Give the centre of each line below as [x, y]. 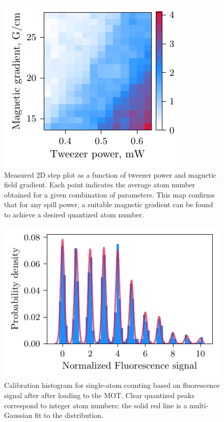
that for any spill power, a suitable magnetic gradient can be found [109, 204]
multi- [199, 405]
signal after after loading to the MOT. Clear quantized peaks [100, 395]
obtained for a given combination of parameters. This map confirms [109, 194]
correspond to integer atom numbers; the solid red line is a [96, 405]
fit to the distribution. [69, 415]
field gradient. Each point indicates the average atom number [100, 185]
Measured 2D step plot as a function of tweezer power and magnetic [110, 174]
